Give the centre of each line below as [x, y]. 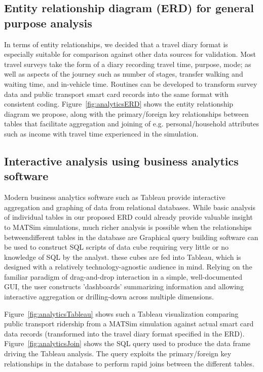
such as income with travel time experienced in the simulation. [101, 133]
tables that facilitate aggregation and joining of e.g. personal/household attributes [131, 124]
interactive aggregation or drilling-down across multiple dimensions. [109, 297]
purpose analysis [48, 23]
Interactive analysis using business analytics [121, 161]
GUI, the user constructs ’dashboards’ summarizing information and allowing [124, 286]
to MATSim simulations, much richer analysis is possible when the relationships [128, 227]
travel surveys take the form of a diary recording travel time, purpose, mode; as [128, 64]
